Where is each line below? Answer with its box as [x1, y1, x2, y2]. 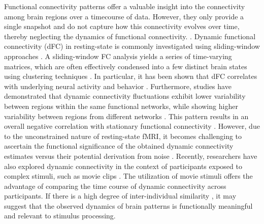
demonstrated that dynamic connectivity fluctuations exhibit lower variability [4, 91, 246, 101]
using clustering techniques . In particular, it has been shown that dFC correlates [4, 71, 257, 81]
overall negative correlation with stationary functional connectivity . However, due [4, 121, 260, 131]
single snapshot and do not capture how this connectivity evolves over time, [4, 21, 240, 32]
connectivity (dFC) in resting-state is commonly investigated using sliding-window [4, 41, 260, 51]
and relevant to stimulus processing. [4, 210, 116, 221]
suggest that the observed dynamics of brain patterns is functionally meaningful [4, 200, 253, 211]
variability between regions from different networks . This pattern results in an [4, 110, 249, 121]
